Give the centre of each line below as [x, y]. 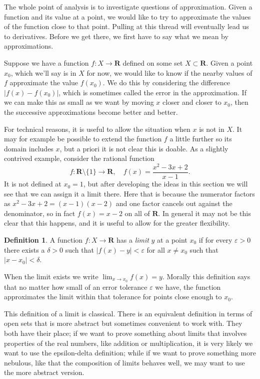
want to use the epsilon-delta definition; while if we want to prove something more [130, 353]
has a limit [132, 240]
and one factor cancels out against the [174, 203]
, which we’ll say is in [43, 72]
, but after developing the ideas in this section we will [165, 184]
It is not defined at [33, 184]
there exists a [24, 249]
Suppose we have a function [46, 62]
